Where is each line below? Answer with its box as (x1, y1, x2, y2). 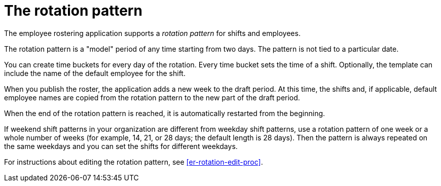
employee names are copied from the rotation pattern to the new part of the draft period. (4, 93, 300, 102)
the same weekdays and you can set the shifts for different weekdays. (4, 141, 238, 151)
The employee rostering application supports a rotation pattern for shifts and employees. (4, 28, 301, 38)
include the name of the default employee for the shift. (4, 68, 186, 78)
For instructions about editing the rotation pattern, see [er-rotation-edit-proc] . (4, 157, 263, 166)
